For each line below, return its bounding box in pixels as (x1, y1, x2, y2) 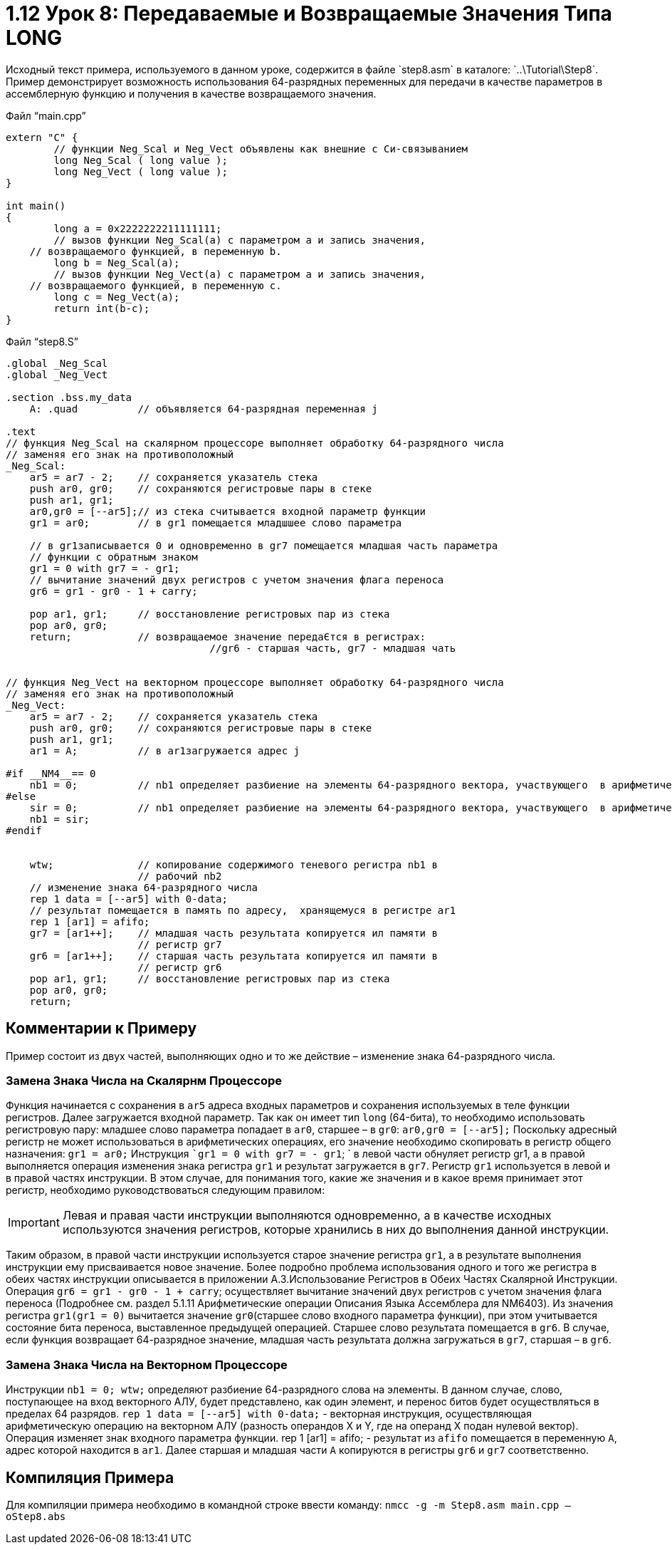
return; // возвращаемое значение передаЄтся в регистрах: (29, 630, 426, 643)
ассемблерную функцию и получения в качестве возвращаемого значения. (6, 87, 377, 100)
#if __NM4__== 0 (6, 767, 96, 779)
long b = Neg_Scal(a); (53, 256, 180, 269)
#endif (6, 824, 42, 836)
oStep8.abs (6, 1510, 66, 1522)
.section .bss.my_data (6, 391, 132, 403)
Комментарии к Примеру (6, 1019, 197, 1038)
